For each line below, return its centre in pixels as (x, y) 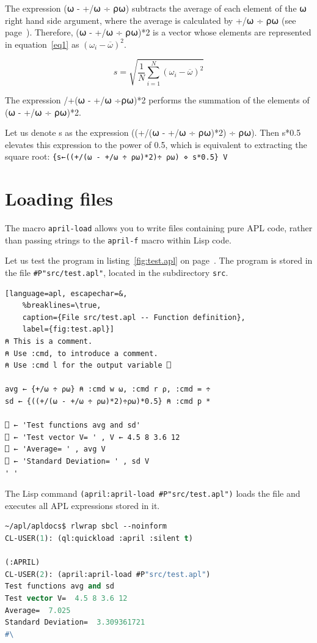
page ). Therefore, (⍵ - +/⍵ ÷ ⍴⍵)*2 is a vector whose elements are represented (158, 32)
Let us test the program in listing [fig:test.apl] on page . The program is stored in (159, 260)
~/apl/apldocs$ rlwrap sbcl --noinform (86, 526)
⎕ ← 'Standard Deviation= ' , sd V (77, 461)
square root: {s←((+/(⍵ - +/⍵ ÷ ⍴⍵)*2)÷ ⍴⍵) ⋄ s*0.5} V (116, 156)
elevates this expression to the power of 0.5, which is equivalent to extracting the (156, 144)
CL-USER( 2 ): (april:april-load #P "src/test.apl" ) (108, 574)
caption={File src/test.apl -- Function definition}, (134, 317)
